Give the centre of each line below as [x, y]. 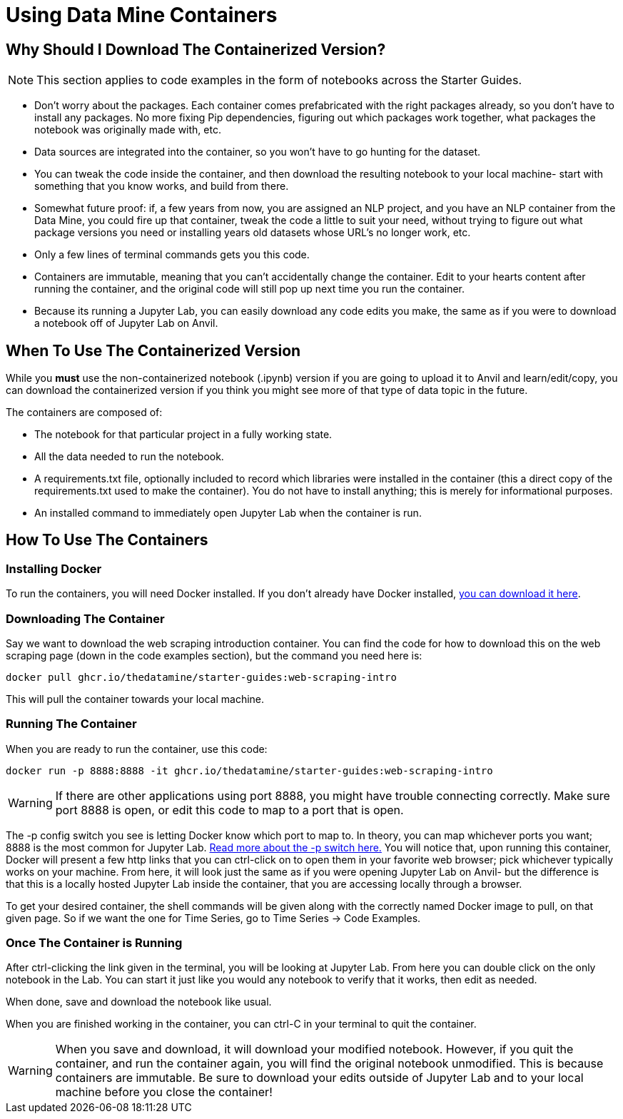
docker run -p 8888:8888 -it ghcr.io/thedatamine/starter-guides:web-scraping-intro [249, 770]
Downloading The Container [85, 618]
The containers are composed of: [84, 412]
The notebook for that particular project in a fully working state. [183, 435]
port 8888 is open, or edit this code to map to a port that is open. [229, 810]
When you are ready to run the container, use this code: [137, 749]
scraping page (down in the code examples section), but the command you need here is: [214, 655]
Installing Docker [54, 568]
